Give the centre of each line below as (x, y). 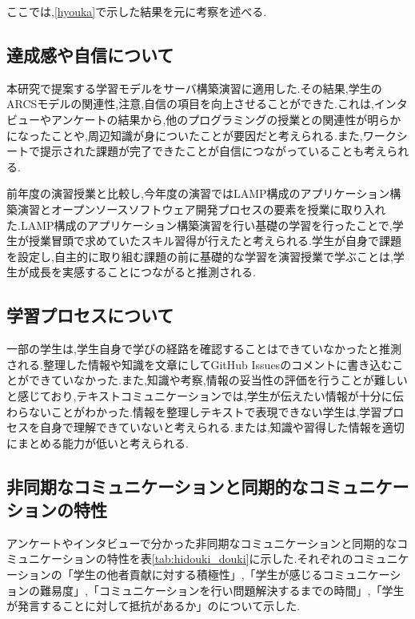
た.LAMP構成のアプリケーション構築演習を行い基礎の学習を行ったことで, (200, 225)
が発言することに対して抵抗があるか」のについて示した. (154, 606)
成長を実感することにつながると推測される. (142, 272)
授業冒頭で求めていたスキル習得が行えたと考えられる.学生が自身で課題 (215, 241)
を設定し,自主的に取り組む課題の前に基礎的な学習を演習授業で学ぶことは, (200, 256)
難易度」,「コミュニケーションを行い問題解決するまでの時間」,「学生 (222, 590)
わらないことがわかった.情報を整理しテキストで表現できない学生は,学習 (194, 411)
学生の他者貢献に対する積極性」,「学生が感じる (198, 575)
